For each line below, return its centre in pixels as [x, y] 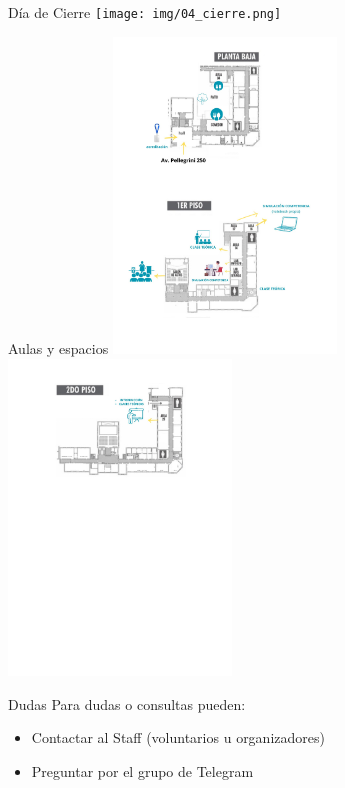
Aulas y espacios [58, 348]
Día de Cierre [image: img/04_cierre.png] [145, 12]
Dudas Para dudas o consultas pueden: [127, 703]
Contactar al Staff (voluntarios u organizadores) [178, 737]
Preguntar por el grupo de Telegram [142, 770]
